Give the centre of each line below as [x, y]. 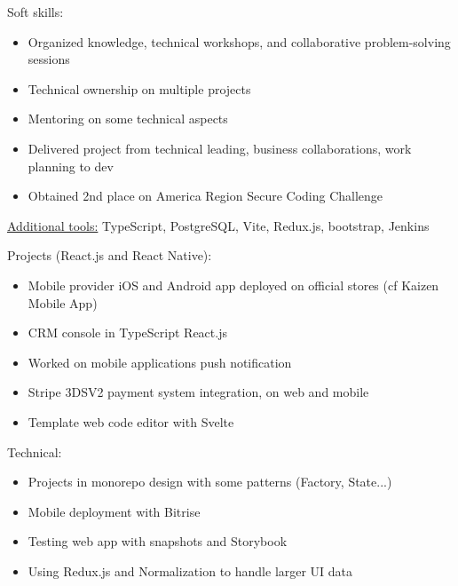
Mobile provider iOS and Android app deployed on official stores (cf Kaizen [233, 285]
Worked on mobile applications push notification [160, 362]
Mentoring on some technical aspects [128, 119]
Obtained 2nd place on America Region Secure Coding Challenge [205, 196]
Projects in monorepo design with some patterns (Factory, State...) [210, 482]
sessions [49, 59]
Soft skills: [36, 12]
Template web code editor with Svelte [131, 421]
